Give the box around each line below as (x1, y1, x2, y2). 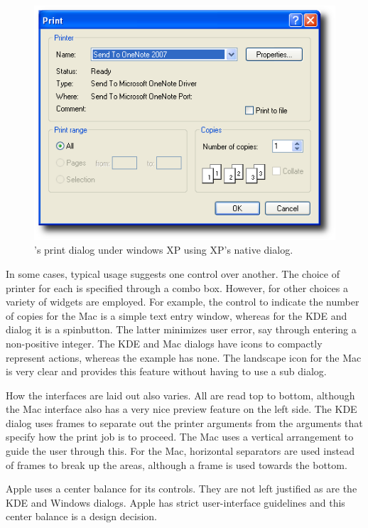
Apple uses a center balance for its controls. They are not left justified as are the (6, 481, 357, 496)
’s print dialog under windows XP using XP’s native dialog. (34, 242, 293, 257)
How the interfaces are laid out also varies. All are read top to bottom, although (6, 387, 355, 402)
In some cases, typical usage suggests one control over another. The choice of (6, 266, 340, 281)
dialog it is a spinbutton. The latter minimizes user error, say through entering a (6, 322, 357, 337)
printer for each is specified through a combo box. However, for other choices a (6, 280, 348, 295)
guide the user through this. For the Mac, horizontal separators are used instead (6, 443, 355, 458)
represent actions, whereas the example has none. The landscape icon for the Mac (6, 350, 362, 365)
